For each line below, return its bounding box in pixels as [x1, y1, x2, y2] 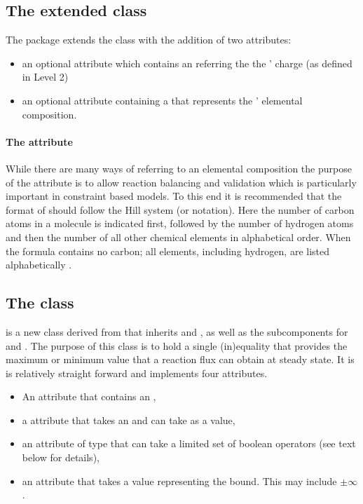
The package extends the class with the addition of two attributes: [6, 32, 292, 47]
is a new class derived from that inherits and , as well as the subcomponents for [6, 324, 348, 339]
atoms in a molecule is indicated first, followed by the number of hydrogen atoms [6, 216, 354, 231]
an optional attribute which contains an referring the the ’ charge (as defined [22, 55, 352, 70]
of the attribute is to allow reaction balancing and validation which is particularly [6, 175, 357, 189]
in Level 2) [22, 69, 69, 84]
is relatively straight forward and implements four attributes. [6, 365, 268, 380]
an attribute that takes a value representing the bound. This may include [22, 473, 337, 488]
